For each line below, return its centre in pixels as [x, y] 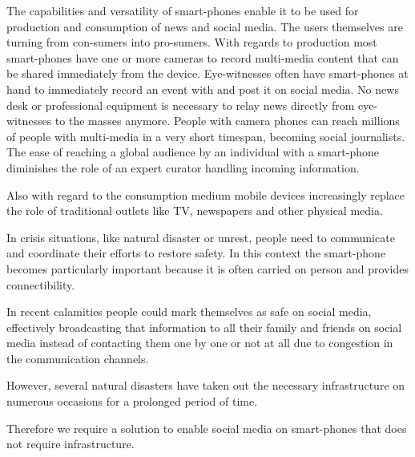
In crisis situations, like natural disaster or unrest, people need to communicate [201, 237]
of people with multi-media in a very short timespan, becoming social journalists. [206, 136]
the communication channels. [78, 358]
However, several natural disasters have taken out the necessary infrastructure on [206, 385]
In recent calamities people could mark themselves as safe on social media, [189, 311]
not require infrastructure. [71, 444]
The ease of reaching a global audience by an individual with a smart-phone [193, 152]
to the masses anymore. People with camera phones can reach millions [227, 121]
